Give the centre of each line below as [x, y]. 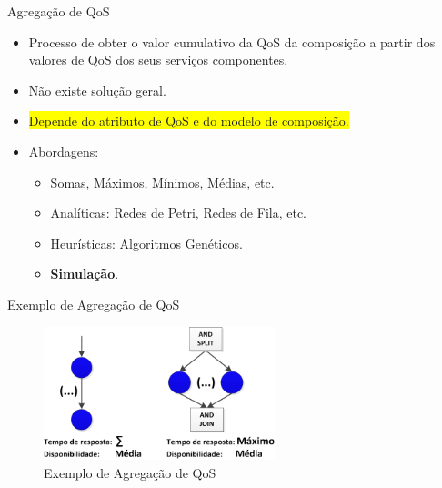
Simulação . [85, 274]
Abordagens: [64, 151]
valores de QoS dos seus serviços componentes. [158, 60]
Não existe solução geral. [97, 90]
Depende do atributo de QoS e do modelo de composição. [189, 121]
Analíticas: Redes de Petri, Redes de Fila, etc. [178, 213]
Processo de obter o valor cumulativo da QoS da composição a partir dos [232, 41]
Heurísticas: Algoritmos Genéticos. [146, 243]
